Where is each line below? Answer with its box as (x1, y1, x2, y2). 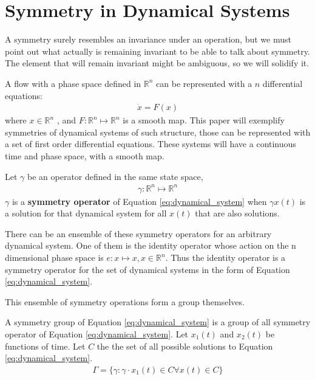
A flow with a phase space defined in (5, 77, 141, 89)
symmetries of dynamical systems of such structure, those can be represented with (5, 125, 311, 138)
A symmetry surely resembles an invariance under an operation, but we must (5, 33, 291, 46)
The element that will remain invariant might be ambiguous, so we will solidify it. (5, 57, 310, 69)
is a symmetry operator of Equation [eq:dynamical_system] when (12, 195, 267, 207)
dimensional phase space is (5, 251, 104, 263)
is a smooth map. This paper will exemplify (123, 114, 285, 126)
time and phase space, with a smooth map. (5, 149, 164, 162)
